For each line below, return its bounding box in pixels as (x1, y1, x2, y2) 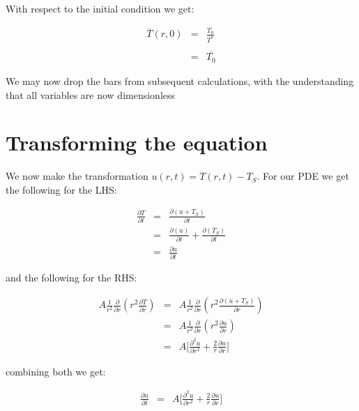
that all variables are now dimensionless (6, 87, 176, 102)
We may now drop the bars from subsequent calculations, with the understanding (6, 73, 354, 88)
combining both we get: (6, 364, 106, 378)
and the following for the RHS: (6, 270, 137, 284)
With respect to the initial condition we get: (6, 1, 194, 15)
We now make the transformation (6, 169, 148, 183)
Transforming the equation (6, 128, 268, 157)
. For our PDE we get (257, 169, 349, 183)
